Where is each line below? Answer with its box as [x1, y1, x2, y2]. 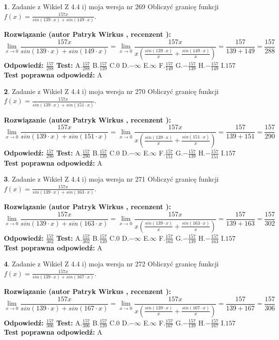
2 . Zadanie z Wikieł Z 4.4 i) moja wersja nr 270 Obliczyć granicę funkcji [4, 86, 219, 96]
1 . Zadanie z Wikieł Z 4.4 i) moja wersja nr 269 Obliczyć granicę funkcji [4, 1, 219, 11]
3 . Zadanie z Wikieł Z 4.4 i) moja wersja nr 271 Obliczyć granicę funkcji [4, 174, 219, 184]
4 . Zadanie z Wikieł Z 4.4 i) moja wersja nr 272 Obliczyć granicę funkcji [4, 259, 219, 269]
